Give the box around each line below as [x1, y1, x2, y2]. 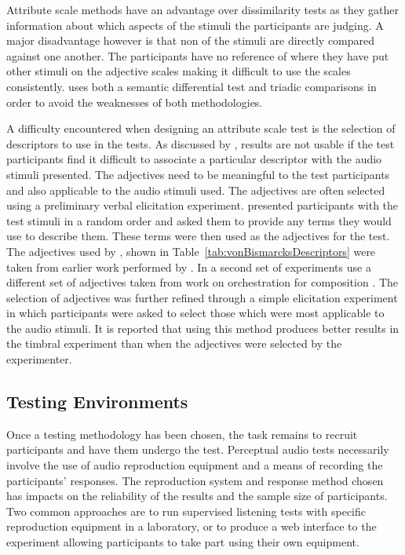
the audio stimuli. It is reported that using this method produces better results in [6, 319, 400, 336]
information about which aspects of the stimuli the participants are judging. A [6, 16, 384, 33]
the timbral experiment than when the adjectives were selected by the [6, 335, 342, 352]
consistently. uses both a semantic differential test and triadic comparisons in [6, 78, 377, 94]
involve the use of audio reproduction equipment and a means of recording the [6, 457, 383, 473]
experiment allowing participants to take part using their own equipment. [6, 534, 359, 550]
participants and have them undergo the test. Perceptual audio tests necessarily [6, 441, 389, 458]
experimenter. [6, 351, 72, 367]
